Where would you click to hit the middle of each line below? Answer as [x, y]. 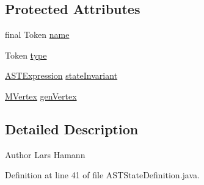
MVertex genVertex [41, 96]
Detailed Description [72, 129]
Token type [26, 55]
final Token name [37, 34]
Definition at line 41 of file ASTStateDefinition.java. [102, 175]
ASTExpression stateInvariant [61, 75]
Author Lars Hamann [45, 154]
